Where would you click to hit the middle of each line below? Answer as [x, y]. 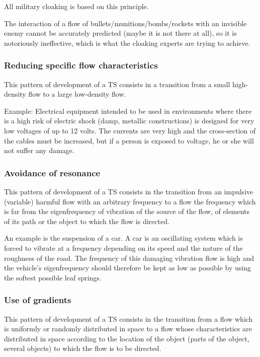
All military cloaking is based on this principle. [76, 6]
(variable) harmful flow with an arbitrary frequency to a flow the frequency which [130, 201]
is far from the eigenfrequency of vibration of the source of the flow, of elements [127, 211]
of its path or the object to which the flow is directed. [87, 221]
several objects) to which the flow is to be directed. [83, 348]
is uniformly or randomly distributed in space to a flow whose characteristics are [128, 329]
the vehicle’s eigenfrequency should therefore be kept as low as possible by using [128, 268]
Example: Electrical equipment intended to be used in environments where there [128, 111]
